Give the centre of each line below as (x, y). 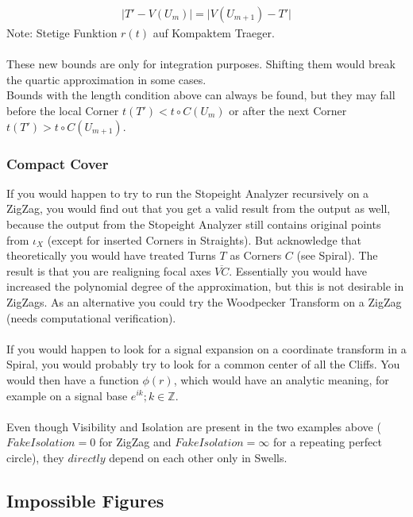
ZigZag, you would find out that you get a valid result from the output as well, (199, 208)
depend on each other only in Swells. (198, 457)
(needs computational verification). (91, 317)
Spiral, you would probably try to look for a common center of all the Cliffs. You (203, 364)
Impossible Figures (85, 500)
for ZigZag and (135, 442)
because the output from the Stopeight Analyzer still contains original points (194, 224)
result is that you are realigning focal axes (109, 270)
